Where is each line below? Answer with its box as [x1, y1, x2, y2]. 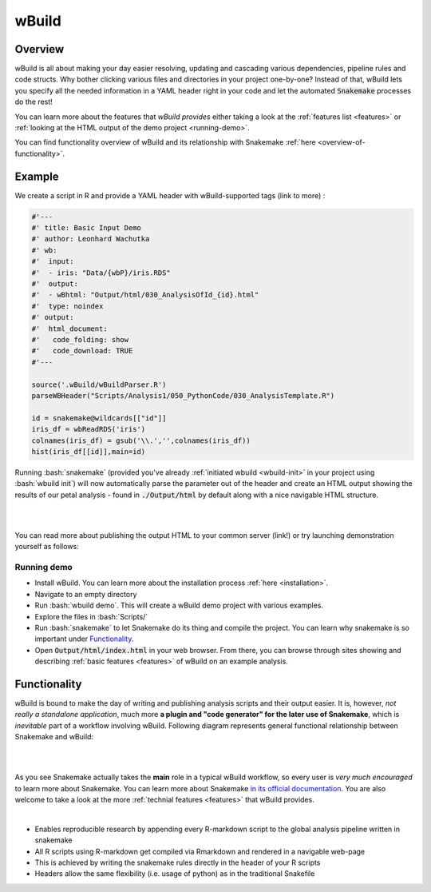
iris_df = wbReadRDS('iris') [31, 424, 146, 434]
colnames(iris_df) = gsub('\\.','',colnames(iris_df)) [31, 436, 251, 445]
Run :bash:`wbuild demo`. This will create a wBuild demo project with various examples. [34, 600, 323, 611]
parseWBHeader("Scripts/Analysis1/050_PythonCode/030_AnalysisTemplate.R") [31, 391, 335, 400]
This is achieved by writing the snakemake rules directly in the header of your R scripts [34, 858, 321, 867]
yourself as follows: [14, 542, 79, 552]
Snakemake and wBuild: [14, 732, 94, 742]
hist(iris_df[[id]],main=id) [31, 447, 146, 456]
